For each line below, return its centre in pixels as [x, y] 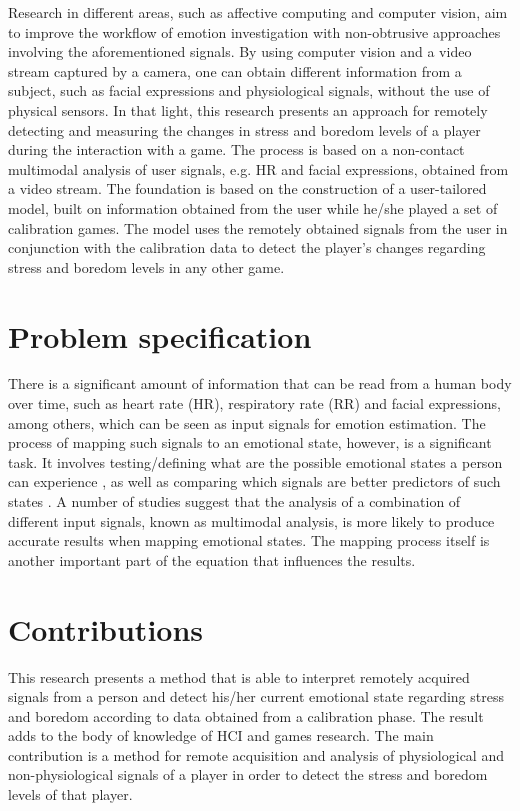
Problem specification [160, 335]
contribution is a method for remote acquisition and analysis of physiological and [256, 754]
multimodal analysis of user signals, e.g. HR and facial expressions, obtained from [258, 168]
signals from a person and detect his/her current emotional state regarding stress [256, 696]
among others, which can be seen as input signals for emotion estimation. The [247, 422]
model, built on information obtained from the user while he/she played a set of [253, 207]
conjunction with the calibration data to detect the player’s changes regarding [247, 247]
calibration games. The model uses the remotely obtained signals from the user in [258, 227]
